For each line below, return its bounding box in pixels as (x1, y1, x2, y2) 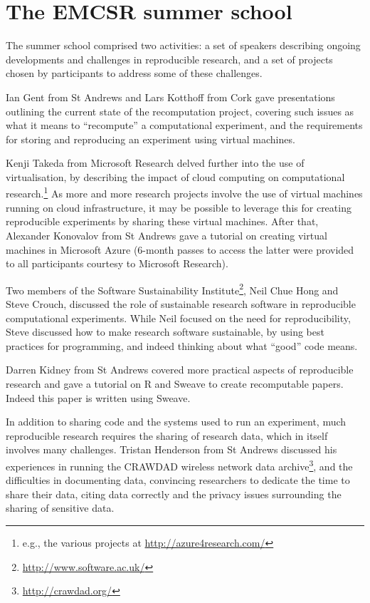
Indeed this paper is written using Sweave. (6, 390, 191, 405)
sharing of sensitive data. (6, 500, 115, 515)
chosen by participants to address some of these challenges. (6, 66, 263, 81)
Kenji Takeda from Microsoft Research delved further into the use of (6, 155, 305, 170)
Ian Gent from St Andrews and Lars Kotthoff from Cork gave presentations (6, 89, 335, 104)
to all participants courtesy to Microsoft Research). (6, 256, 228, 271)
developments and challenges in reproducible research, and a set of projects (6, 51, 333, 66)
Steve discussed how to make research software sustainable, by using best (6, 324, 324, 339)
